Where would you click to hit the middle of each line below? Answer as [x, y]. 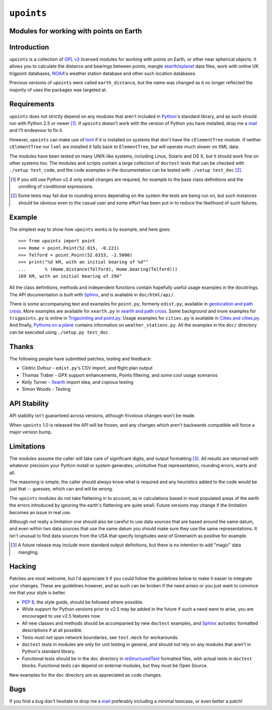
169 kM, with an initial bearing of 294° [70, 276]
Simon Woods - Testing [46, 389]
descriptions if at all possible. [52, 630]
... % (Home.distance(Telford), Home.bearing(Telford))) [98, 269]
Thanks [21, 347]
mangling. [28, 552]
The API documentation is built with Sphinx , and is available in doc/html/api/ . [92, 294]
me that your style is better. [38, 593]
